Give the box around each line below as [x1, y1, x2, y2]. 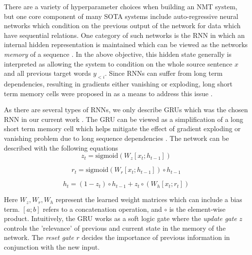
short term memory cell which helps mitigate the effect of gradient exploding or [4, 123, 241, 134]
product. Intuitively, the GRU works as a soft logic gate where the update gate [4, 213, 237, 223]
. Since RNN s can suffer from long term [105, 68, 223, 78]
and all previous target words [4, 68, 91, 78]
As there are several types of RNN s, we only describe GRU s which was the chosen [4, 104, 248, 115]
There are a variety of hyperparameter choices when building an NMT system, [4, 1, 237, 11]
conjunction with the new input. [4, 242, 100, 252]
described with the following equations [4, 142, 118, 153]
